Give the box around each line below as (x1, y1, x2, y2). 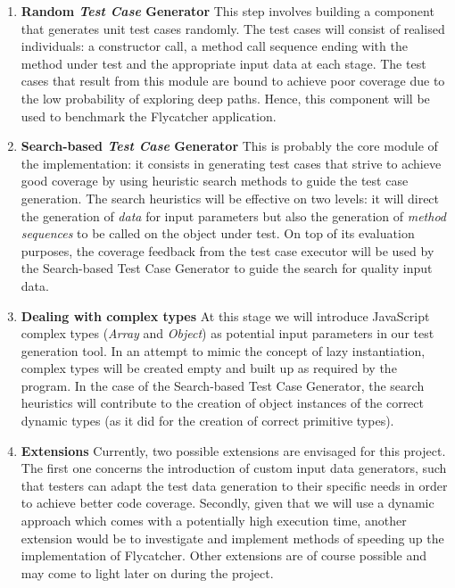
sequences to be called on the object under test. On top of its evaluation (21, 224, 415, 243)
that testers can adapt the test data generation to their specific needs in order (21, 476, 448, 494)
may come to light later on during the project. (21, 563, 274, 582)
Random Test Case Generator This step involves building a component (21, 2, 434, 20)
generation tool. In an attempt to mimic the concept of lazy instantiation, (21, 341, 426, 360)
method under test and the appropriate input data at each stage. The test (21, 54, 426, 72)
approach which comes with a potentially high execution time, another (21, 511, 407, 530)
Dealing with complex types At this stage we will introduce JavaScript (21, 306, 430, 325)
